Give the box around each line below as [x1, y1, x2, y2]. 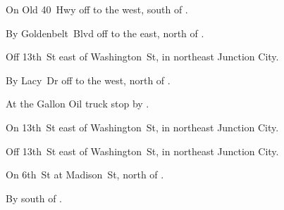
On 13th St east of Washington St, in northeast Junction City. [6, 119, 279, 134]
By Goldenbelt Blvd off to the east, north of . [6, 25, 204, 40]
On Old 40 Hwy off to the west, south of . [6, 2, 188, 16]
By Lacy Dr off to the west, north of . [6, 72, 171, 87]
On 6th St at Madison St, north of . [6, 167, 164, 182]
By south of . [6, 190, 62, 205]
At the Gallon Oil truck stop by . [6, 96, 149, 111]
